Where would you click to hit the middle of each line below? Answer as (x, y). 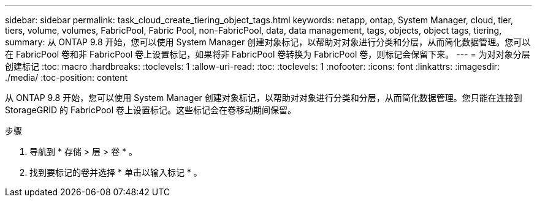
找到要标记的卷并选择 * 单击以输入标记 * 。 (116, 172)
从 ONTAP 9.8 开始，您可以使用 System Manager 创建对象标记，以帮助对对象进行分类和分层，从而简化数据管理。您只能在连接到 (264, 98)
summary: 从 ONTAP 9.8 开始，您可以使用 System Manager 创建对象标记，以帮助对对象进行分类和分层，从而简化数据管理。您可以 (268, 42)
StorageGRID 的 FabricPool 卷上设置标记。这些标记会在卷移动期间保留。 (151, 110)
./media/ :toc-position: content (67, 77)
